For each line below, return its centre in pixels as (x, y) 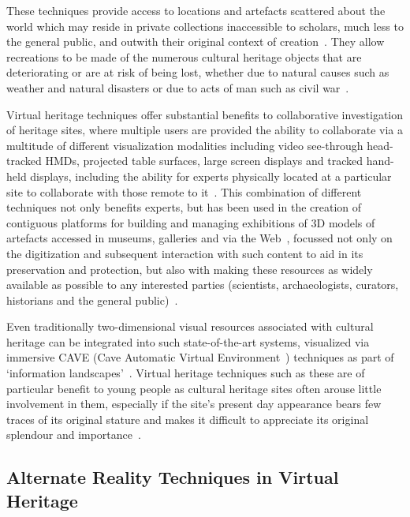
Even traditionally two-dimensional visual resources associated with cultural (190, 326)
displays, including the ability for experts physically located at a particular (211, 176)
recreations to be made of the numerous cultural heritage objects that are (184, 56)
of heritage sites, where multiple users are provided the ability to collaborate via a (205, 130)
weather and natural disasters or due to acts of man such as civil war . (178, 87)
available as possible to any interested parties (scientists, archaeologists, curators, (203, 285)
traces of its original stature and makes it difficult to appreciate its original (188, 419)
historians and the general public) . (92, 300)
